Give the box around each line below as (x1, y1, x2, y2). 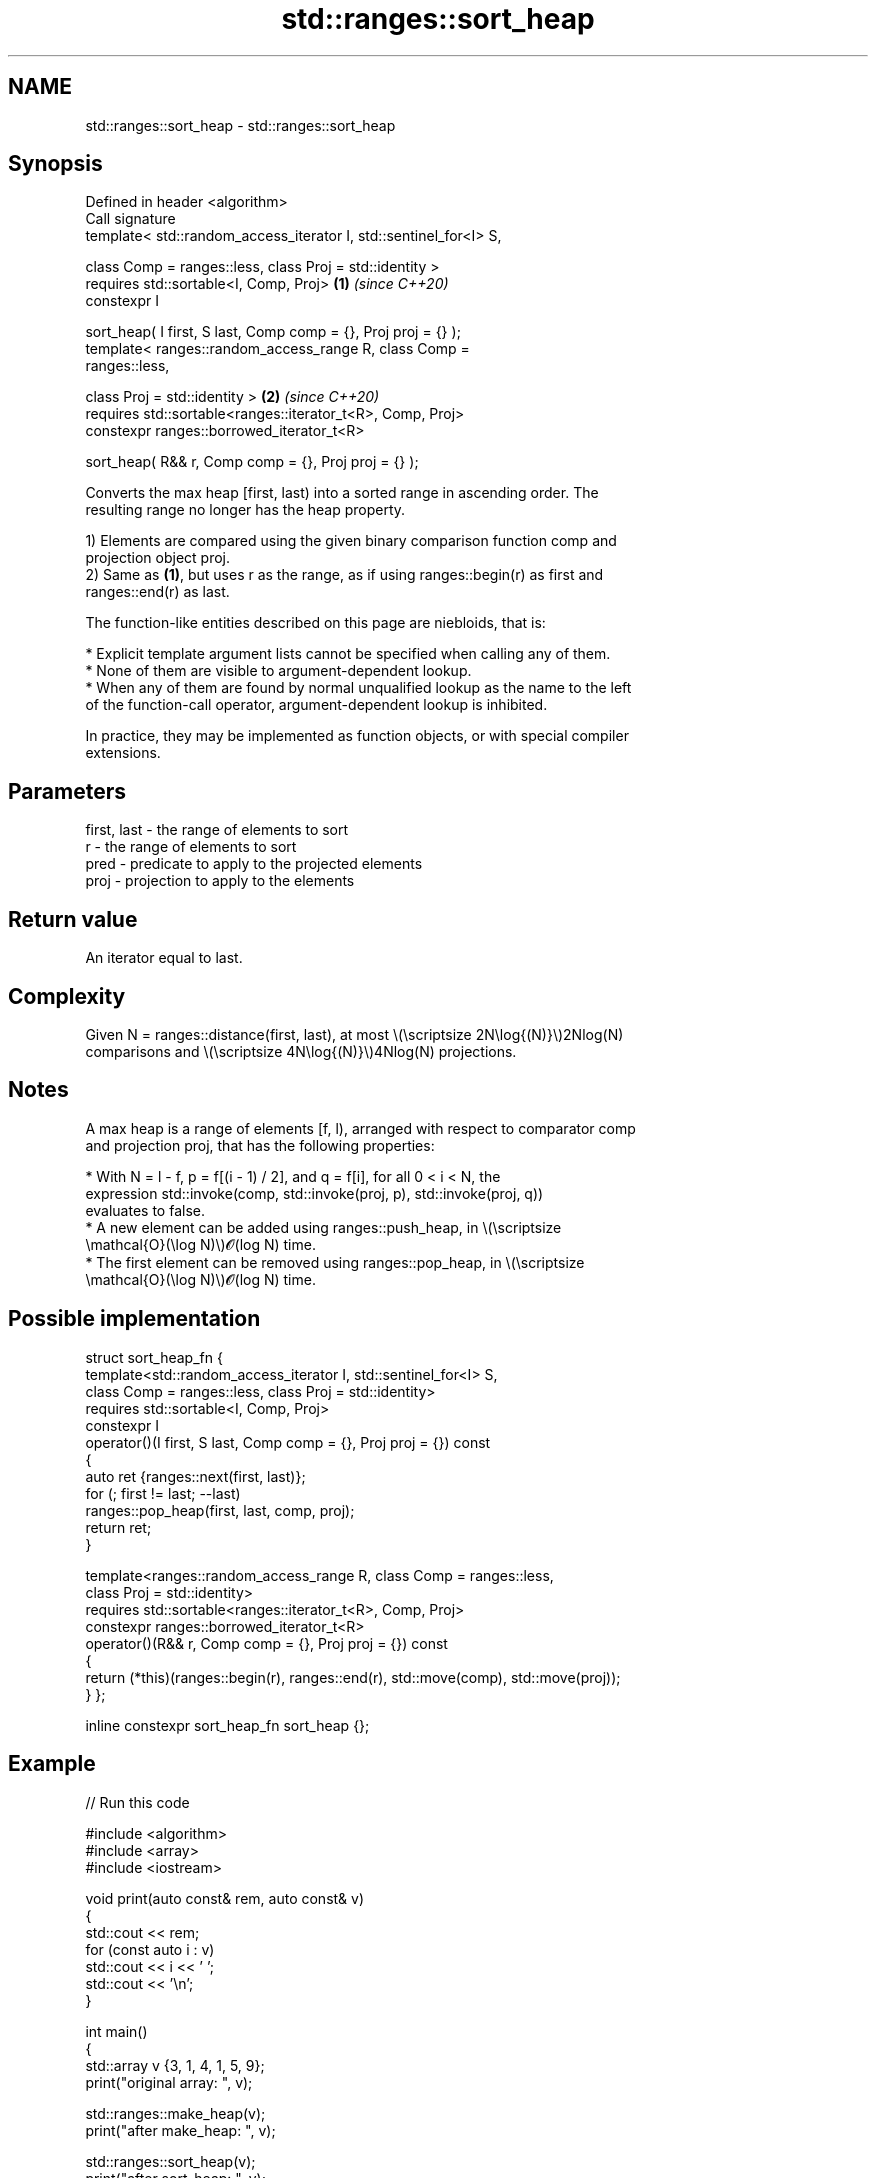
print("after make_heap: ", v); (85, 2121, 276, 2139)
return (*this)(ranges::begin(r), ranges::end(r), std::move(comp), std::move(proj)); (85, 1668, 621, 1686)
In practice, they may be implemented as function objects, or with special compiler (85, 727, 629, 745)
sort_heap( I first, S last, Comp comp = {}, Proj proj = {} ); (85, 323, 461, 341)
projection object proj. (85, 549, 230, 567)
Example (8, 1751, 96, 1777)
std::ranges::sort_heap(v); (85, 2152, 256, 2170)
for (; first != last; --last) (85, 1484, 241, 1502)
